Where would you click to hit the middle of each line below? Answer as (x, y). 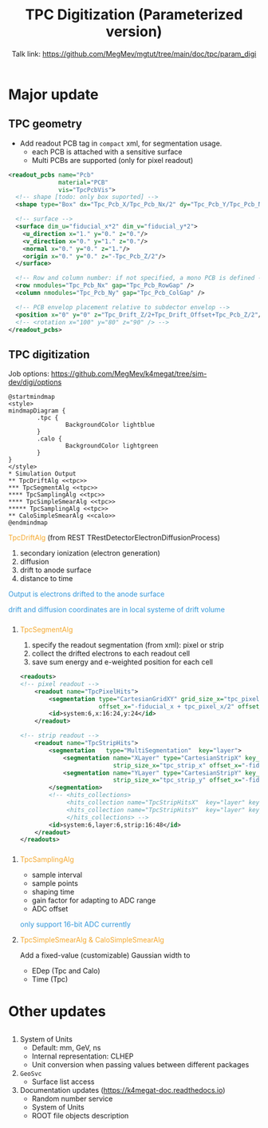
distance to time (46, 579)
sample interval (57, 875)
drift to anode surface (55, 570)
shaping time (53, 892)
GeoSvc (31, 1074)
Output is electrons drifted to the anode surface (87, 594)
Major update (53, 94)
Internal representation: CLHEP (83, 1056)
